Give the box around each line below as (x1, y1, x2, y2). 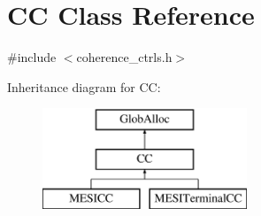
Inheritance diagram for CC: (7, 77, 161, 96)
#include (7, 48, 57, 66)
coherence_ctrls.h (76, 48, 173, 66)
